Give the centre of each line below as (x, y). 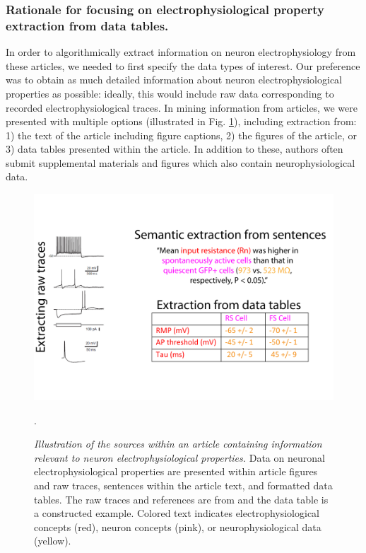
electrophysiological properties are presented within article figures (176, 471)
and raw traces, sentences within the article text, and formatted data (183, 485)
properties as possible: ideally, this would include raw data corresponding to (170, 93)
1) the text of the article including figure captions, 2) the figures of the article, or (181, 135)
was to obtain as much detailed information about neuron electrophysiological (174, 80)
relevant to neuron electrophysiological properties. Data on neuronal (179, 457)
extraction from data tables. (87, 25)
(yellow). (53, 541)
